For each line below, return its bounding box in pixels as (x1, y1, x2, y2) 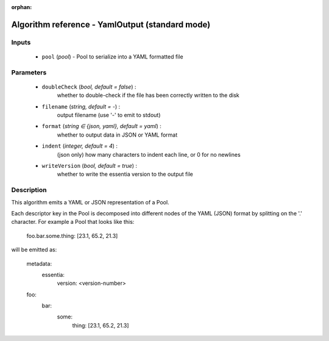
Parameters (11, 68, 47, 76)
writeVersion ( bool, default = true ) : (41, 162, 137, 170)
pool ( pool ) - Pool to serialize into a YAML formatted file (41, 52, 183, 60)
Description (11, 186, 47, 195)
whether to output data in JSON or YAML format (57, 131, 178, 138)
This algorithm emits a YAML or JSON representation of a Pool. (11, 198, 170, 206)
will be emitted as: (11, 246, 57, 253)
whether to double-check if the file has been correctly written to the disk (57, 92, 240, 99)
